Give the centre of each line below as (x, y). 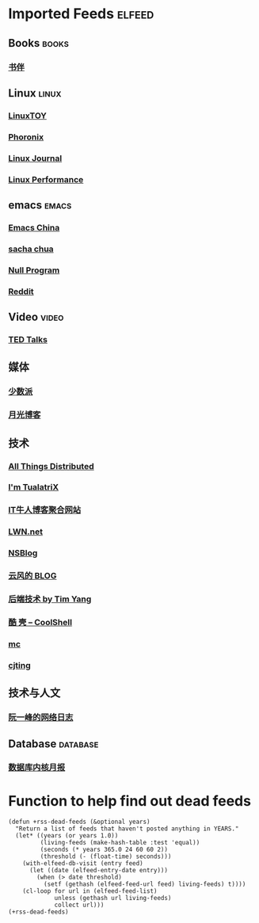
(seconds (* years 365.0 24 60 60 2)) (104, 850)
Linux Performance (46, 179)
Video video (36, 317)
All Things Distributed (51, 466)
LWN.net (26, 532)
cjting (20, 665)
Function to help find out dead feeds (130, 801)
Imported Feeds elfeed (81, 14)
